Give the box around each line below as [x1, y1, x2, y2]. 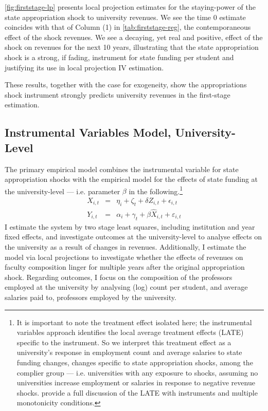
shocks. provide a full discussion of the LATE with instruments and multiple [16, 387, 258, 398]
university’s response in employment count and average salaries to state [16, 347, 242, 358]
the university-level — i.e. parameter [5, 185, 120, 196]
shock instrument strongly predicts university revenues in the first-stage [5, 89, 230, 100]
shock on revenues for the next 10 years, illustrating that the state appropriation [5, 42, 259, 52]
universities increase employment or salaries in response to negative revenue [16, 377, 255, 388]
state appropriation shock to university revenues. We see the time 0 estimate [5, 11, 246, 22]
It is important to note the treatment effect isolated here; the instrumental [16, 316, 252, 327]
